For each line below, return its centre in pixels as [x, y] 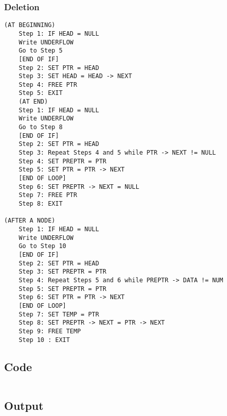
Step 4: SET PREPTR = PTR [62, 161]
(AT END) [33, 102]
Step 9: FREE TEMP [50, 331]
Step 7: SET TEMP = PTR [59, 314]
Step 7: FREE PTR [48, 195]
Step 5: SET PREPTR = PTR [62, 289]
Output [24, 405]
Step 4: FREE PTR [48, 84]
